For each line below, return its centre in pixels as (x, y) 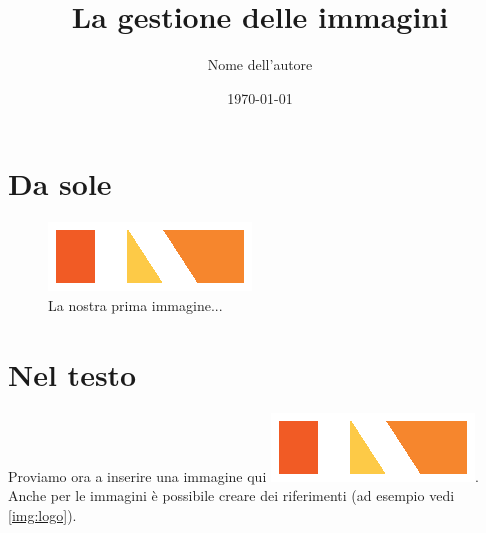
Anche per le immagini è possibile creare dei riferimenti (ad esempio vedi (231, 495)
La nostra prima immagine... (135, 304)
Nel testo (72, 373)
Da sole (60, 183)
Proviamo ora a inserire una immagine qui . (243, 475)
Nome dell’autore (260, 64)
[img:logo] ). (42, 514)
